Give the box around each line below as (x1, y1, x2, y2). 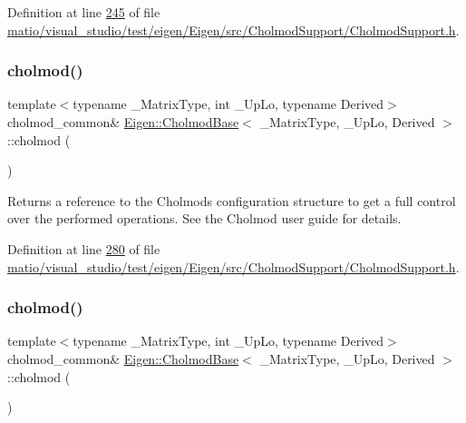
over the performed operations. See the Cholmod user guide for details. (7, 209, 402, 228)
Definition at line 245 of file (7, 3, 160, 21)
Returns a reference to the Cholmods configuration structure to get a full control (7, 191, 456, 210)
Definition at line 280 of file (7, 239, 160, 258)
